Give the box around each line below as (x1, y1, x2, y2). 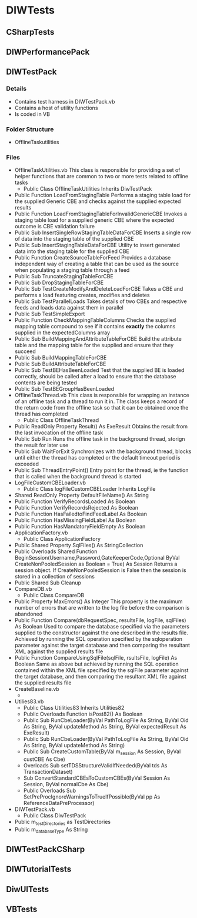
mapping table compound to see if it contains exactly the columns (14, 323, 176, 330)
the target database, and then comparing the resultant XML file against (14, 673, 187, 680)
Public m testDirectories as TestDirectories (14, 819, 111, 827)
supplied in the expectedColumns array (14, 329, 111, 336)
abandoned (14, 610, 43, 618)
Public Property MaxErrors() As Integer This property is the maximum (14, 598, 183, 605)
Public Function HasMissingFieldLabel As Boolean (14, 517, 136, 524)
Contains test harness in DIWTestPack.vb (14, 98, 115, 105)
